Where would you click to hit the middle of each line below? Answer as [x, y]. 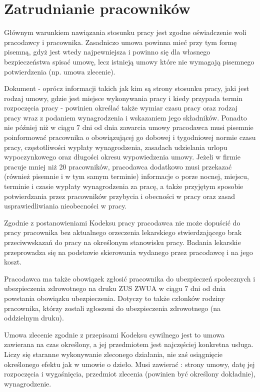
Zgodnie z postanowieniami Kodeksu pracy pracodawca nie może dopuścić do [122, 222]
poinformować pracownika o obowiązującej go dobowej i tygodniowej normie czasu [130, 137]
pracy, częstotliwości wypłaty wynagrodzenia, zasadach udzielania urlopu [116, 147]
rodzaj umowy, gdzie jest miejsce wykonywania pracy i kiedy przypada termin [123, 98]
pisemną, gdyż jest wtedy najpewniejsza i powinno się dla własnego [107, 52]
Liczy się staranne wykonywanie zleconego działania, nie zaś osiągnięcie [113, 354]
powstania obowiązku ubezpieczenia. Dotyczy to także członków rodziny [114, 298]
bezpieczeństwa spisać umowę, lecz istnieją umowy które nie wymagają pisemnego [129, 61]
